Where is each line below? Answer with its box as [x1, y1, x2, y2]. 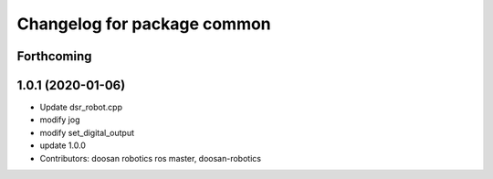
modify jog [39, 114, 80, 125]
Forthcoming [16, 48, 92, 64]
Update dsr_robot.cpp [39, 101, 123, 113]
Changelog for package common [16, 14, 271, 34]
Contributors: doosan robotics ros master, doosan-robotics [39, 153, 262, 163]
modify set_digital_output [39, 127, 135, 138]
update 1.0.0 [39, 140, 87, 151]
